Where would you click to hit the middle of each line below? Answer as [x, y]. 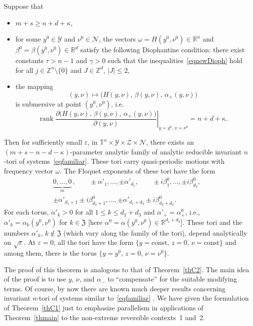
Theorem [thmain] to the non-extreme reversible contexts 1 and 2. [105, 317]
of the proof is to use [35, 279]
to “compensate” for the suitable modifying [172, 279]
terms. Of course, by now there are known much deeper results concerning [115, 288]
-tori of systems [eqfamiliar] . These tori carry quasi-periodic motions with [114, 161]
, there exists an [170, 142]
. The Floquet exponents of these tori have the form [137, 171]
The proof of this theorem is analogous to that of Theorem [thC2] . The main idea [127, 269]
